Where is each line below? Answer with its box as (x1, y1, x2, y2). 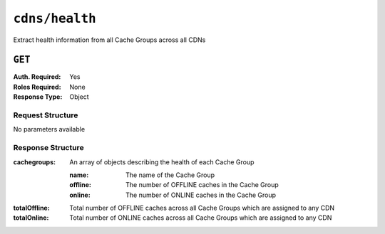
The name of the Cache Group (125, 171, 215, 179)
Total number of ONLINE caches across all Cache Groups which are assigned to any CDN (69, 213, 332, 222)
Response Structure (13, 143, 85, 153)
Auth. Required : (13, 73, 61, 81)
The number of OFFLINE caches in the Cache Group (125, 181, 279, 189)
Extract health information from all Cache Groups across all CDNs (13, 36, 206, 44)
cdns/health (13, 11, 96, 26)
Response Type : (13, 92, 63, 101)
